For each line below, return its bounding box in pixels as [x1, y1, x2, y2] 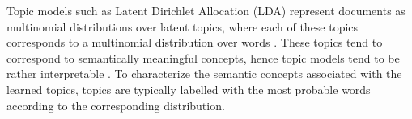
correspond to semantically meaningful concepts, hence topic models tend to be [6, 49, 400, 66]
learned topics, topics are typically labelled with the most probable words [6, 80, 371, 97]
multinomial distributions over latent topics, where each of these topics [6, 18, 359, 35]
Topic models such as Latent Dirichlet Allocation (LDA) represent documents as [6, 2, 406, 18]
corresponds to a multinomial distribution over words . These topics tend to [6, 34, 383, 51]
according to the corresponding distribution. [6, 96, 225, 113]
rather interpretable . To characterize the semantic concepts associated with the [6, 65, 402, 82]
